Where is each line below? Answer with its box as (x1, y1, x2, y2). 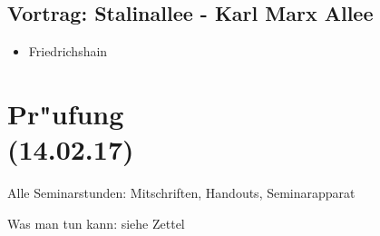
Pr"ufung (7, 94, 124, 132)
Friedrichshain (28, 42, 108, 61)
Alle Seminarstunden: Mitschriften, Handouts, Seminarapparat (7, 183, 356, 202)
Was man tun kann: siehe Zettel (7, 213, 185, 232)
